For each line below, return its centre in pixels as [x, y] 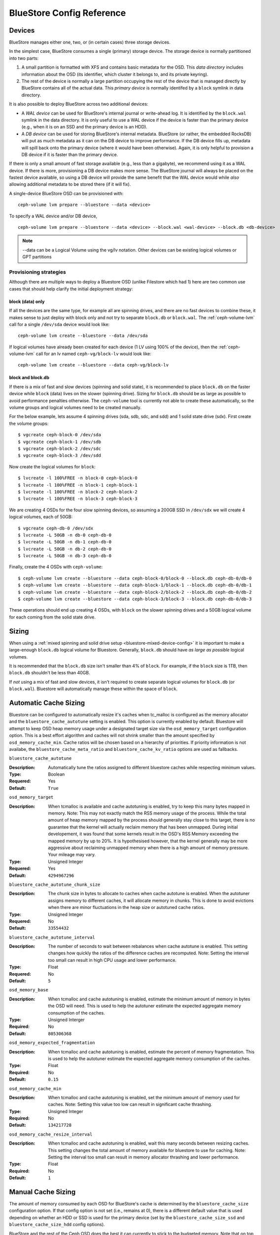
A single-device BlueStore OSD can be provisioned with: [66, 193]
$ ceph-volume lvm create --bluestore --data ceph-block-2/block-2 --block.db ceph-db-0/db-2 [135, 592]
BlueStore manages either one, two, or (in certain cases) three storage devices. [90, 42]
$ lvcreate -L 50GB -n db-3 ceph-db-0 [65, 556]
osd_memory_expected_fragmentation [52, 1043]
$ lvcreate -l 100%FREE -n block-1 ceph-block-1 [78, 485]
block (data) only [27, 301]
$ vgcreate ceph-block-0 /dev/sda [59, 435]
